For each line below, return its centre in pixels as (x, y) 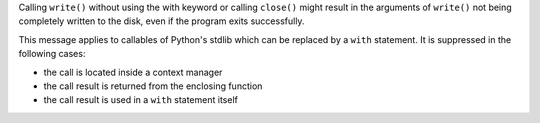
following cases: (52, 54)
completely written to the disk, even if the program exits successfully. (161, 21)
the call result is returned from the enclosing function (153, 86)
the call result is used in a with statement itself (141, 100)
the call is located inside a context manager (133, 72)
